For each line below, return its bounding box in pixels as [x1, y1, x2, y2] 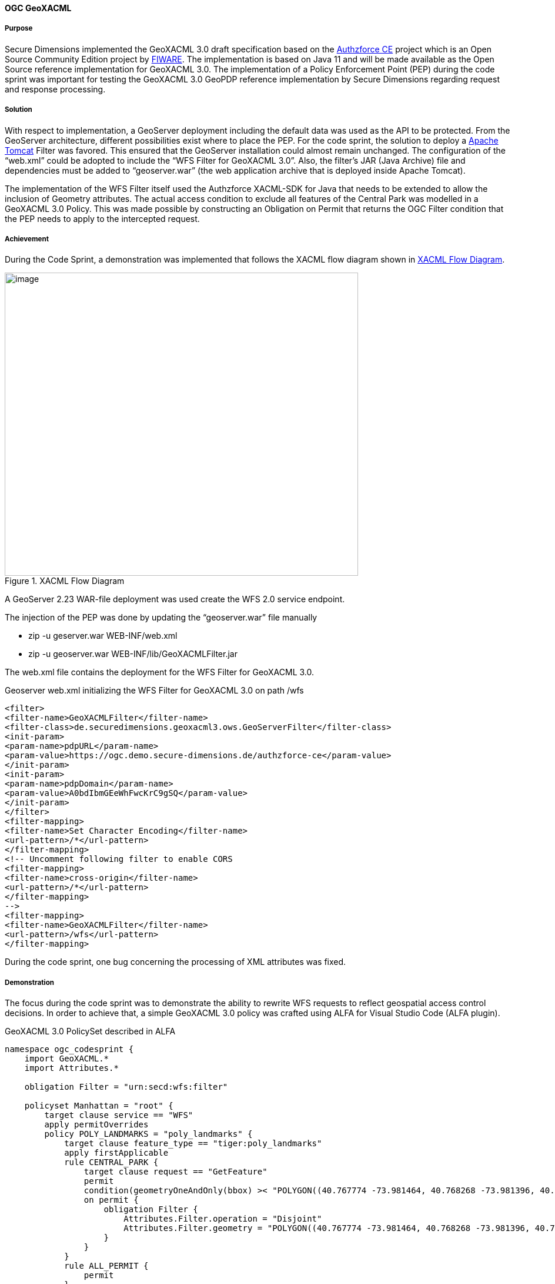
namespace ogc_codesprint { [5, 1044, 134, 1054]
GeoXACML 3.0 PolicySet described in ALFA [5, 1026, 176, 1037]
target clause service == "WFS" [44, 1110, 193, 1120]
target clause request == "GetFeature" [83, 1167, 268, 1177]
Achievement [5, 234, 49, 243]
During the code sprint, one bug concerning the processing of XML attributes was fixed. [5, 957, 346, 967]
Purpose [5, 24, 33, 33]
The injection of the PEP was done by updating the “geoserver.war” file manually [5, 612, 317, 623]
